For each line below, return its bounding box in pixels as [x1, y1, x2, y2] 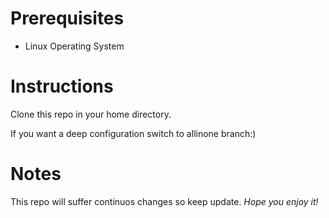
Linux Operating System [24, 40, 125, 52]
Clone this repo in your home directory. [10, 108, 172, 120]
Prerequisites [10, 7, 125, 30]
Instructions [10, 75, 114, 98]
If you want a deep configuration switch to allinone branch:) [10, 127, 257, 139]
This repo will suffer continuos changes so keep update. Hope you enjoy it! [10, 195, 319, 207]
